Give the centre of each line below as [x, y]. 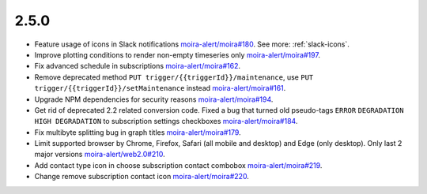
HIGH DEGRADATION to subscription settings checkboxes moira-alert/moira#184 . [166, 121]
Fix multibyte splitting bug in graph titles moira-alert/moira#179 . [138, 132]
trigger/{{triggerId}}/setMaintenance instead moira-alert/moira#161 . [160, 88]
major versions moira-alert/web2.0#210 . [100, 155]
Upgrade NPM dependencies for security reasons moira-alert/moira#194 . [154, 99]
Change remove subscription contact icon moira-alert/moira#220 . [142, 177]
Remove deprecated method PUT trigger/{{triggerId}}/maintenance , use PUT [174, 77]
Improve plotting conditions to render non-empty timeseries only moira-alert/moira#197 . [177, 54]
